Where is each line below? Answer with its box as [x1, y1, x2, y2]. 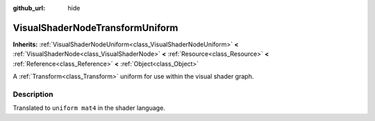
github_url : [12, 4, 45, 12]
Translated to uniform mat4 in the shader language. [12, 104, 166, 112]
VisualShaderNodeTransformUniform [12, 21, 178, 34]
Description [12, 89, 53, 99]
